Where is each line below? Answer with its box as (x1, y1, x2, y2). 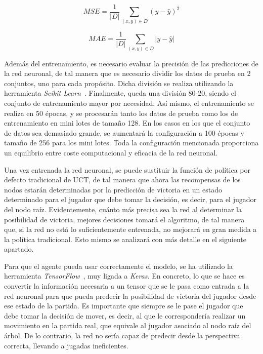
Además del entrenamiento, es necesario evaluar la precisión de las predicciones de (4, 58, 258, 68)
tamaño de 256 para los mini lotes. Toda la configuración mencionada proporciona (4, 137, 259, 148)
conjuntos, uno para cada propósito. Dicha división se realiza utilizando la (4, 77, 234, 88)
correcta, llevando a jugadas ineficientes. (4, 340, 128, 350)
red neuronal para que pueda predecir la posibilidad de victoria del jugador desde (4, 290, 256, 301)
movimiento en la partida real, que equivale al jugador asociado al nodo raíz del (4, 320, 251, 331)
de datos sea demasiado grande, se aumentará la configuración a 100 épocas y (4, 127, 244, 138)
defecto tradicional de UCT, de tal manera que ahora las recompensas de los (4, 174, 241, 185)
